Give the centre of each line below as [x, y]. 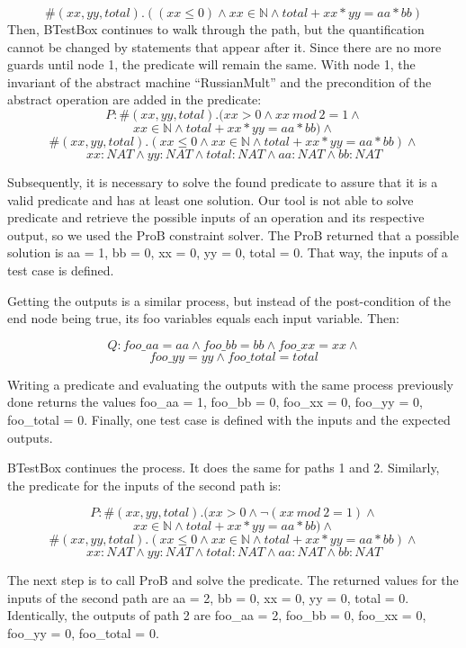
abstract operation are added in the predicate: [134, 99]
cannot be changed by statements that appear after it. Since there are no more [224, 46]
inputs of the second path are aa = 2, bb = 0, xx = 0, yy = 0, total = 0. [208, 597]
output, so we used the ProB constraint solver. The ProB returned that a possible [233, 234]
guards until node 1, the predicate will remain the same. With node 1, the [211, 64]
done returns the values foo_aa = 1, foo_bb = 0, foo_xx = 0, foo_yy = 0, [215, 402]
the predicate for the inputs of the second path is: [144, 485]
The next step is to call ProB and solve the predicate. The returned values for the [233, 580]
